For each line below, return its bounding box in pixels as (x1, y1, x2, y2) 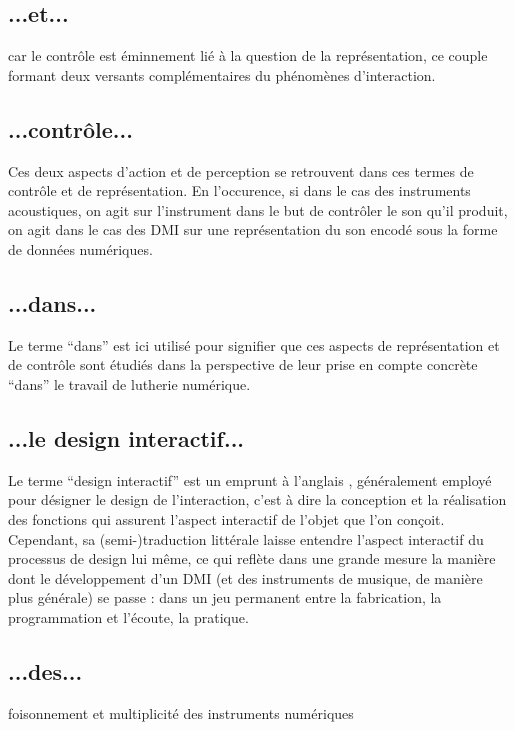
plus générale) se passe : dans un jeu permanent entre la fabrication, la (8, 587, 442, 608)
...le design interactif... (8, 422, 245, 453)
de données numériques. (8, 238, 153, 259)
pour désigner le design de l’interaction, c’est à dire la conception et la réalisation (8, 489, 507, 510)
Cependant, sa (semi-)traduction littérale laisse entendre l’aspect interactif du (8, 528, 484, 549)
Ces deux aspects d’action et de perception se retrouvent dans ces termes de (8, 160, 474, 181)
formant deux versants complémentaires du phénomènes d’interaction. (8, 64, 436, 85)
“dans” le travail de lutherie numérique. (8, 373, 251, 394)
